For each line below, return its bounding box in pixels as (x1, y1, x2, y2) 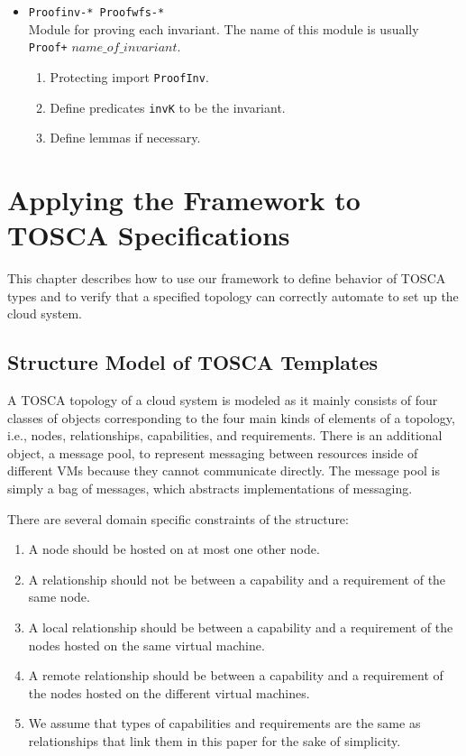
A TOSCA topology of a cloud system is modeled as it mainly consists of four (7, 391, 438, 410)
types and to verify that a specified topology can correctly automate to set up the (7, 286, 459, 305)
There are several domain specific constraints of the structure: (7, 509, 349, 528)
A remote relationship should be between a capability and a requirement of (28, 666, 443, 685)
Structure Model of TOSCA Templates (7, 348, 379, 376)
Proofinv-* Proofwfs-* (28, 6, 165, 19)
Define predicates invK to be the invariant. (50, 97, 286, 116)
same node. (28, 587, 90, 606)
